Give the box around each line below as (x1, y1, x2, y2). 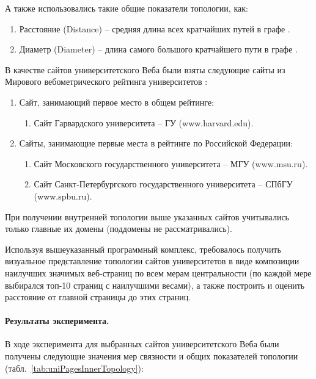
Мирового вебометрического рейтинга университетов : (5, 75, 208, 88)
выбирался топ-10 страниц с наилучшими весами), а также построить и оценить (5, 278, 305, 291)
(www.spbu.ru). (34, 189, 92, 202)
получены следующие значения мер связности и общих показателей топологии (5, 350, 298, 363)
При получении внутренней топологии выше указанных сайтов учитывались (5, 210, 289, 223)
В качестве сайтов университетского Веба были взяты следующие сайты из (5, 63, 285, 76)
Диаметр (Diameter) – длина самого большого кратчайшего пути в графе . (19, 43, 298, 56)
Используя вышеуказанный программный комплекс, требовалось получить (5, 242, 281, 255)
